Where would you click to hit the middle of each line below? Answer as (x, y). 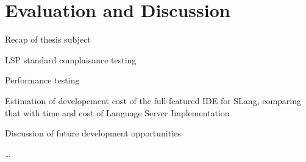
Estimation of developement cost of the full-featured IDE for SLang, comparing (153, 100)
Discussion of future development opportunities (93, 133)
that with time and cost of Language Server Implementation (117, 112)
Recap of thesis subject (48, 39)
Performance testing (42, 80)
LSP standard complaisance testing (71, 59)
